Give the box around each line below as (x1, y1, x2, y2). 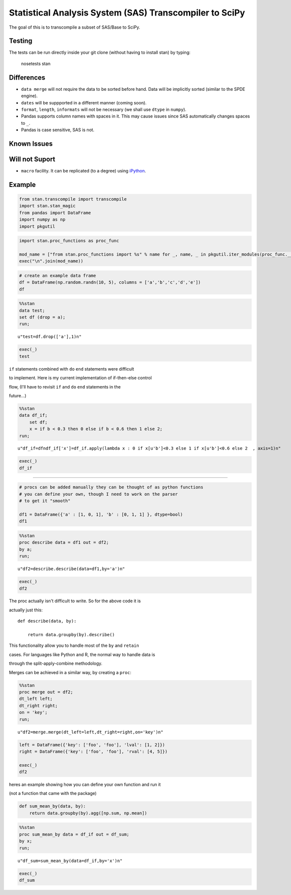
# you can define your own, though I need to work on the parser (19, 491, 178, 497)
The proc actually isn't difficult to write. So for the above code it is (9, 598, 141, 604)
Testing (9, 37, 32, 45)
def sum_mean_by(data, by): (19, 804, 86, 809)
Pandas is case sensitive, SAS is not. (21, 127, 95, 133)
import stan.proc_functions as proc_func (19, 238, 119, 244)
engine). (21, 93, 38, 99)
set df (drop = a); (19, 315, 65, 320)
